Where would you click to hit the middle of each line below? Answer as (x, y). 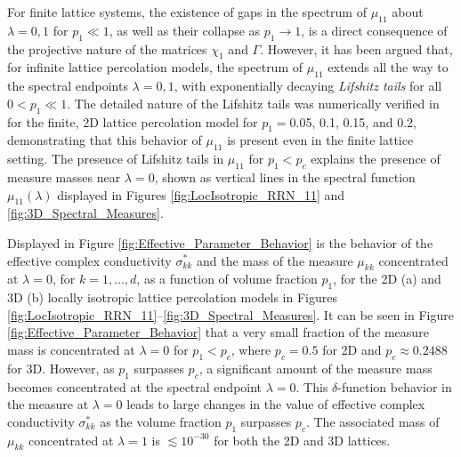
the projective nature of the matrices (107, 48)
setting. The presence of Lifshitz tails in (116, 159)
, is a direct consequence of (374, 30)
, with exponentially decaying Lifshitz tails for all (308, 86)
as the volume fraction (161, 421)
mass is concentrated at (71, 349)
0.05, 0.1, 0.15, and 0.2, (353, 121)
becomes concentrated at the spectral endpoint (135, 386)
